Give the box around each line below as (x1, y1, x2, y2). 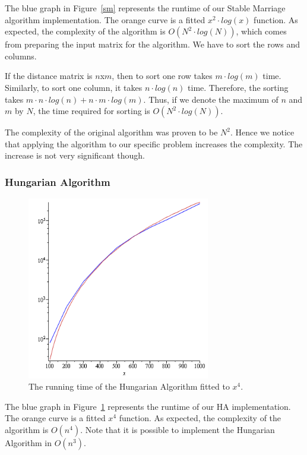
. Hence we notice (230, 126, 295, 138)
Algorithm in (5, 436, 52, 448)
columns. (5, 49, 37, 62)
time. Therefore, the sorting (188, 81, 289, 93)
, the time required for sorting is (33, 105, 150, 117)
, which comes (236, 25, 287, 37)
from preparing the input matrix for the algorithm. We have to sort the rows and (5, 38, 300, 50)
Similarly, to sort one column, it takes (5, 81, 143, 93)
